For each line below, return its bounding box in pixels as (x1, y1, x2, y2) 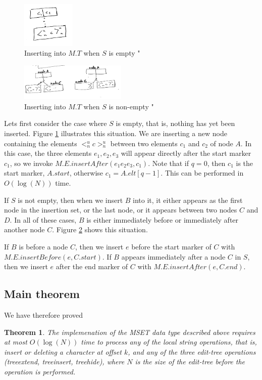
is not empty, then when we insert (18, 194, 123, 205)
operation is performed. (4, 366, 76, 376)
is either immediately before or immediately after (86, 214, 239, 225)
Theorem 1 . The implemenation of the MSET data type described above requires (4, 326, 255, 337)
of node (210, 138, 233, 148)
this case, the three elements (4, 148, 92, 158)
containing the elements (4, 138, 77, 148)
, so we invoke (10, 157, 53, 168)
